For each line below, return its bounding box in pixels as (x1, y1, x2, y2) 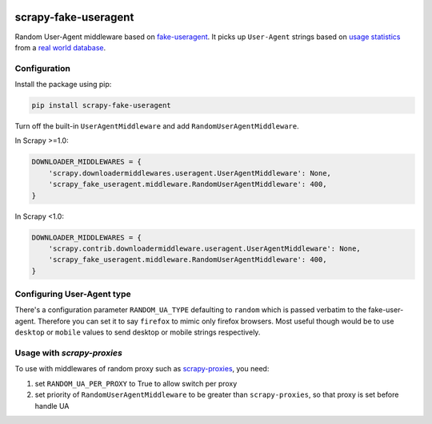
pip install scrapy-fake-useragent (31, 101, 171, 110)
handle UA (34, 401, 70, 410)
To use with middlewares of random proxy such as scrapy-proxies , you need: (14, 364, 270, 374)
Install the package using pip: (14, 80, 112, 89)
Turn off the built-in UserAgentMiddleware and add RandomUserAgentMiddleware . (14, 121, 299, 131)
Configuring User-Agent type (14, 288, 131, 299)
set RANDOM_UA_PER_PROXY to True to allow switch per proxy (34, 378, 238, 388)
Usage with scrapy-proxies (14, 347, 123, 359)
